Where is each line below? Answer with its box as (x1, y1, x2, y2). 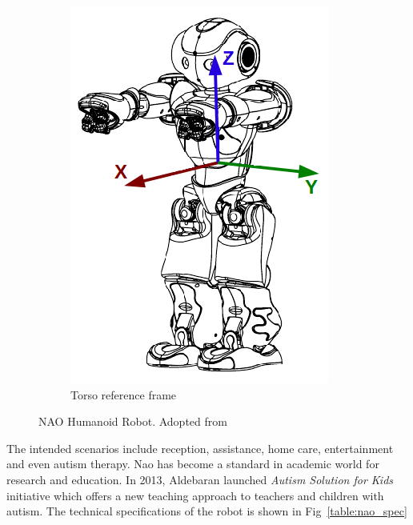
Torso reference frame (70, 386, 177, 403)
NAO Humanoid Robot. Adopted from (38, 413, 227, 430)
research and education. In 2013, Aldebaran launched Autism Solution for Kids (6, 471, 394, 487)
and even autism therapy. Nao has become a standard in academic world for (6, 455, 379, 472)
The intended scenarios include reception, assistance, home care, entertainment (6, 439, 394, 456)
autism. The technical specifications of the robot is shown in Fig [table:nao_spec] (6, 503, 407, 519)
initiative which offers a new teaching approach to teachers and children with (6, 487, 384, 503)
